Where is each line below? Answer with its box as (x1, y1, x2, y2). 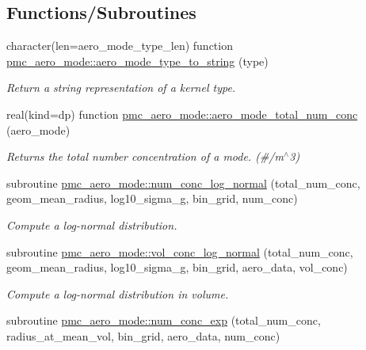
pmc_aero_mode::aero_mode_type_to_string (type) (6, 52, 269, 69)
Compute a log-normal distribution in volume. (6, 285, 229, 302)
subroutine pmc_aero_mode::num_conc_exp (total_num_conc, (6, 312, 321, 329)
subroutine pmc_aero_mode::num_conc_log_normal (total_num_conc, (6, 174, 360, 191)
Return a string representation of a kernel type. (6, 79, 236, 96)
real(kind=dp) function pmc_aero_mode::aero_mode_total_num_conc (6, 105, 358, 122)
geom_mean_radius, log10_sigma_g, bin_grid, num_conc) (6, 190, 298, 207)
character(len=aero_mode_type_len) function (6, 37, 233, 54)
